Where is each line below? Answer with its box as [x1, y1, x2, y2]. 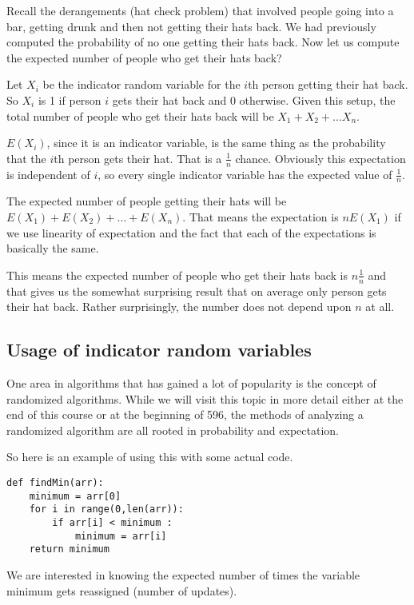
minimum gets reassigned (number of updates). [6, 582, 237, 599]
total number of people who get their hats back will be [6, 107, 274, 124]
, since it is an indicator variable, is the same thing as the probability [46, 134, 386, 151]
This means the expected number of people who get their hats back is [6, 266, 348, 283]
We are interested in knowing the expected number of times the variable [6, 566, 360, 583]
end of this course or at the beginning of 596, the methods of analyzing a [6, 406, 364, 423]
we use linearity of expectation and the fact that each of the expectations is [6, 224, 376, 241]
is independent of [6, 165, 90, 182]
